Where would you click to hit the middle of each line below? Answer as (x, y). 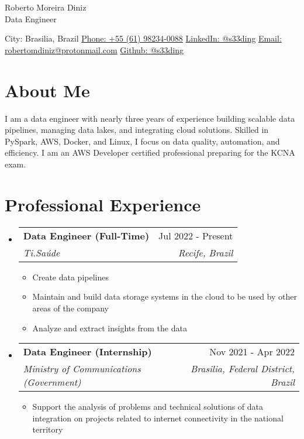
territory (48, 429)
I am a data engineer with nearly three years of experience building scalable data (150, 118)
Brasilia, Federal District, (243, 369)
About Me (47, 90)
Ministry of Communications (82, 369)
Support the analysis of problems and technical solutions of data (148, 407)
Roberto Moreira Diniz (46, 7)
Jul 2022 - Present (196, 235)
